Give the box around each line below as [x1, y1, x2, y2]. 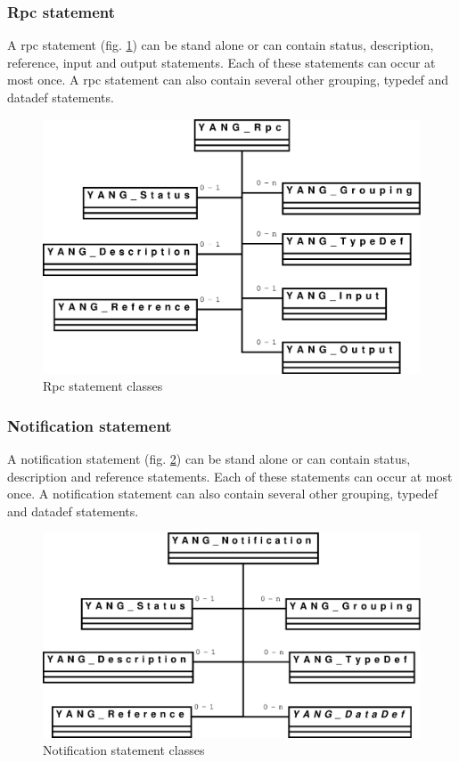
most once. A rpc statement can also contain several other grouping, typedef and [7, 70, 449, 89]
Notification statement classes [43, 741, 205, 759]
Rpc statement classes [43, 377, 163, 395]
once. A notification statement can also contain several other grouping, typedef [7, 484, 438, 503]
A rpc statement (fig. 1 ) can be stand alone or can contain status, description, [7, 36, 434, 54]
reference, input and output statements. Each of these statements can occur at [7, 53, 436, 71]
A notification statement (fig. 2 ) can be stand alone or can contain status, [7, 450, 411, 468]
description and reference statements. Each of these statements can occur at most [7, 466, 453, 485]
